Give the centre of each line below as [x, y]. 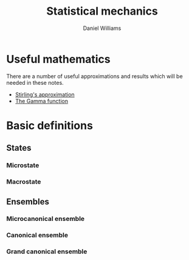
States [19, 148]
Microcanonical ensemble [46, 219]
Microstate [23, 165]
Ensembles [28, 202]
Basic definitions [50, 125]
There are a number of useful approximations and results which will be [95, 76]
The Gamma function [42, 101]
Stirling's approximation [45, 94]
